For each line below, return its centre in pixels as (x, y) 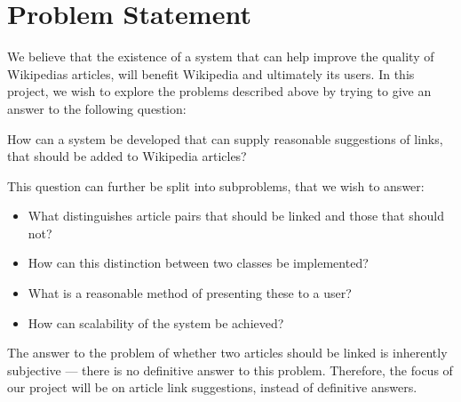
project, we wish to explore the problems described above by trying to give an (219, 91)
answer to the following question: (97, 108)
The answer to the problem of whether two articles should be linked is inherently (227, 353)
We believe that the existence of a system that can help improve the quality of (221, 56)
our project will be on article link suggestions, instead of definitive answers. (212, 387)
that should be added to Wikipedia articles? (127, 156)
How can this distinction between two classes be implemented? (198, 263)
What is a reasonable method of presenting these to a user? (190, 293)
